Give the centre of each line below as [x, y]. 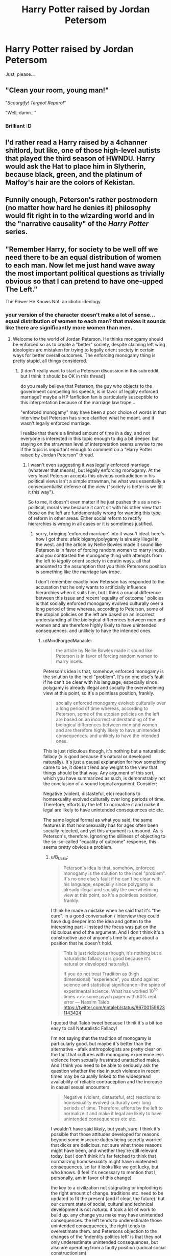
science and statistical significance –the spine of [115, 985]
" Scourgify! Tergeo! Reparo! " [36, 102]
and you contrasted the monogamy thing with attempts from [99, 555]
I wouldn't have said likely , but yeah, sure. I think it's [106, 1129]
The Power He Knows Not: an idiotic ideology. [54, 302]
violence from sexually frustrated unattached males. [106, 1060]
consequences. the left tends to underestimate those [106, 1221]
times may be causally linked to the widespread [101, 1076]
